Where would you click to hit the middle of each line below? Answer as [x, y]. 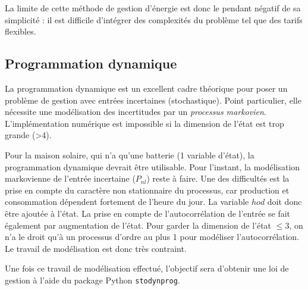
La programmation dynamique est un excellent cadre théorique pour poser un [146, 88]
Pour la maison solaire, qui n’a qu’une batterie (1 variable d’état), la [130, 155]
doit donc [285, 202]
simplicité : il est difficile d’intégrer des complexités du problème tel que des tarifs [154, 19]
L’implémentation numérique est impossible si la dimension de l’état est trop [144, 123]
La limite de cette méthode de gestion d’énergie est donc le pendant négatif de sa [153, 8]
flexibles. [21, 31]
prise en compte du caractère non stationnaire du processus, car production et [147, 190]
